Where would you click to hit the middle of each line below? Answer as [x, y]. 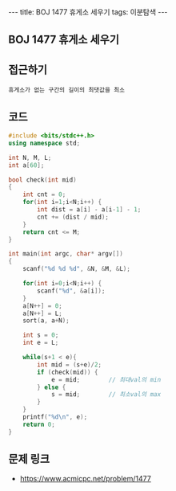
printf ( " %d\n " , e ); [55, 417]
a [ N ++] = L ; [42, 313]
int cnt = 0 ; [44, 194]
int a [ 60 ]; [26, 165]
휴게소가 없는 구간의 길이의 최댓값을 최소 [67, 90]
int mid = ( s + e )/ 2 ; [70, 364]
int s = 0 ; [41, 335]
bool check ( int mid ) [43, 180]
